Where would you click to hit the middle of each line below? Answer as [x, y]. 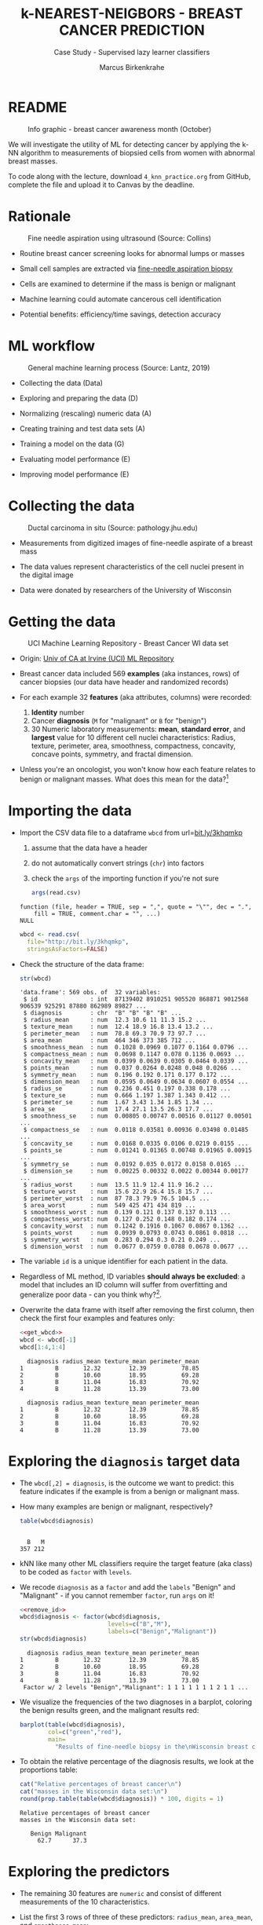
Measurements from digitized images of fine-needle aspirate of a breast [136, 543]
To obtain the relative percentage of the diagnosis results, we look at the [137, 1762]
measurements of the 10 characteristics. [84, 1901]
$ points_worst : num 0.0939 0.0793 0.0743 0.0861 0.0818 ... [136, 1233]
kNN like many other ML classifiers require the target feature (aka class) [136, 1563]
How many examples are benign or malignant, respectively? [116, 1506]
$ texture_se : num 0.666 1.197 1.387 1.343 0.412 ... [127, 1096]
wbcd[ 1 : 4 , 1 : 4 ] [42, 1347]
